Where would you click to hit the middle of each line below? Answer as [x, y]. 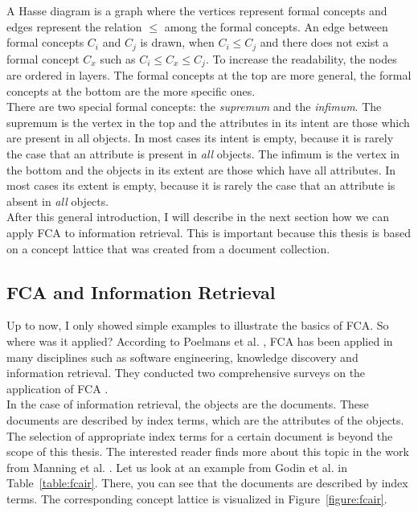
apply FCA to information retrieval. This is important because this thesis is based [209, 233]
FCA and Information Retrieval [141, 291]
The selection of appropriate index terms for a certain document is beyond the [200, 435]
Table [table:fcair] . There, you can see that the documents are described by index [207, 483]
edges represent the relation [74, 26]
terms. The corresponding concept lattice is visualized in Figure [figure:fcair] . [197, 498]
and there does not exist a [324, 42]
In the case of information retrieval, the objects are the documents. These [188, 404]
